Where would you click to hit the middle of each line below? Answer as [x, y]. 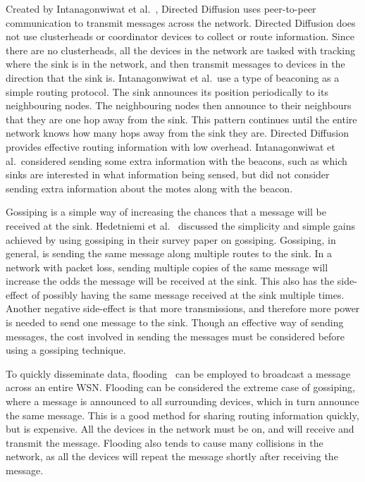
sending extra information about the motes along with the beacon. [149, 188]
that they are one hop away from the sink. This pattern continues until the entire [181, 119]
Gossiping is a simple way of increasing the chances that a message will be [166, 212]
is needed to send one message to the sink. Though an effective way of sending [175, 322]
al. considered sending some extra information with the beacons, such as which [177, 160]
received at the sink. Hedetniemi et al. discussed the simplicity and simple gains [180, 225]
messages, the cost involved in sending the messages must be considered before [175, 336]
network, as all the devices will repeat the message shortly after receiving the [172, 456]
